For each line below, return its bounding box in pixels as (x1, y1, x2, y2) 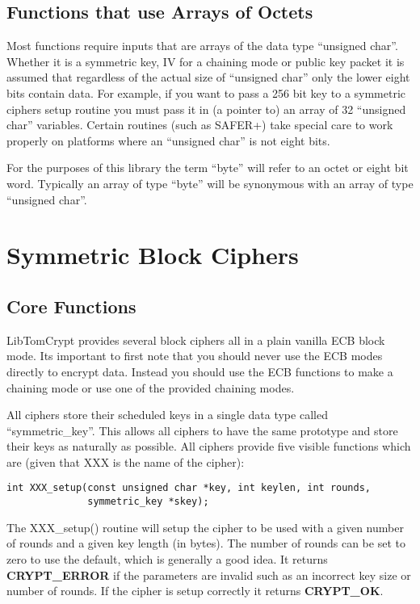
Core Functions (6, 293, 136, 318)
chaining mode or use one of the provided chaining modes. (6, 379, 295, 396)
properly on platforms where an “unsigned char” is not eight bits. (6, 132, 330, 149)
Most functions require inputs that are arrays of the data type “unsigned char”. (6, 37, 398, 54)
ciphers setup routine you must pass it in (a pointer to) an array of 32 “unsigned (6, 100, 406, 117)
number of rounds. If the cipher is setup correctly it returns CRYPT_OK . (6, 582, 384, 599)
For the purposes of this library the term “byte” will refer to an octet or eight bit (6, 159, 409, 176)
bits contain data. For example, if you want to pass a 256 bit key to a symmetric (6, 84, 406, 101)
